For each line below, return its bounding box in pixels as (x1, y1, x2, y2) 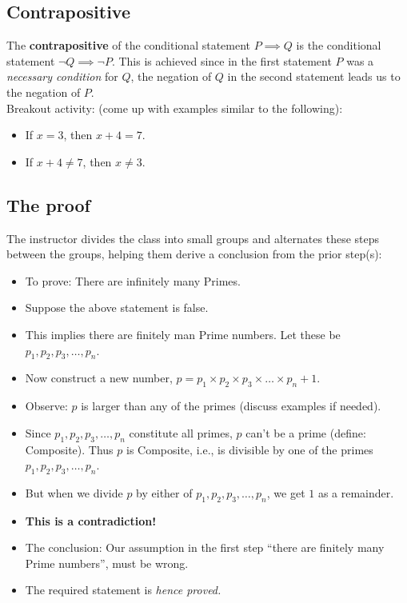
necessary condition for (6, 68, 118, 85)
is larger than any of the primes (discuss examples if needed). (81, 397, 381, 414)
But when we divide (25, 484, 123, 501)
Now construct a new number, (25, 369, 173, 386)
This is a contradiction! (25, 512, 157, 529)
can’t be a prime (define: (245, 424, 366, 441)
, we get (266, 484, 305, 501)
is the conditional (296, 37, 381, 54)
